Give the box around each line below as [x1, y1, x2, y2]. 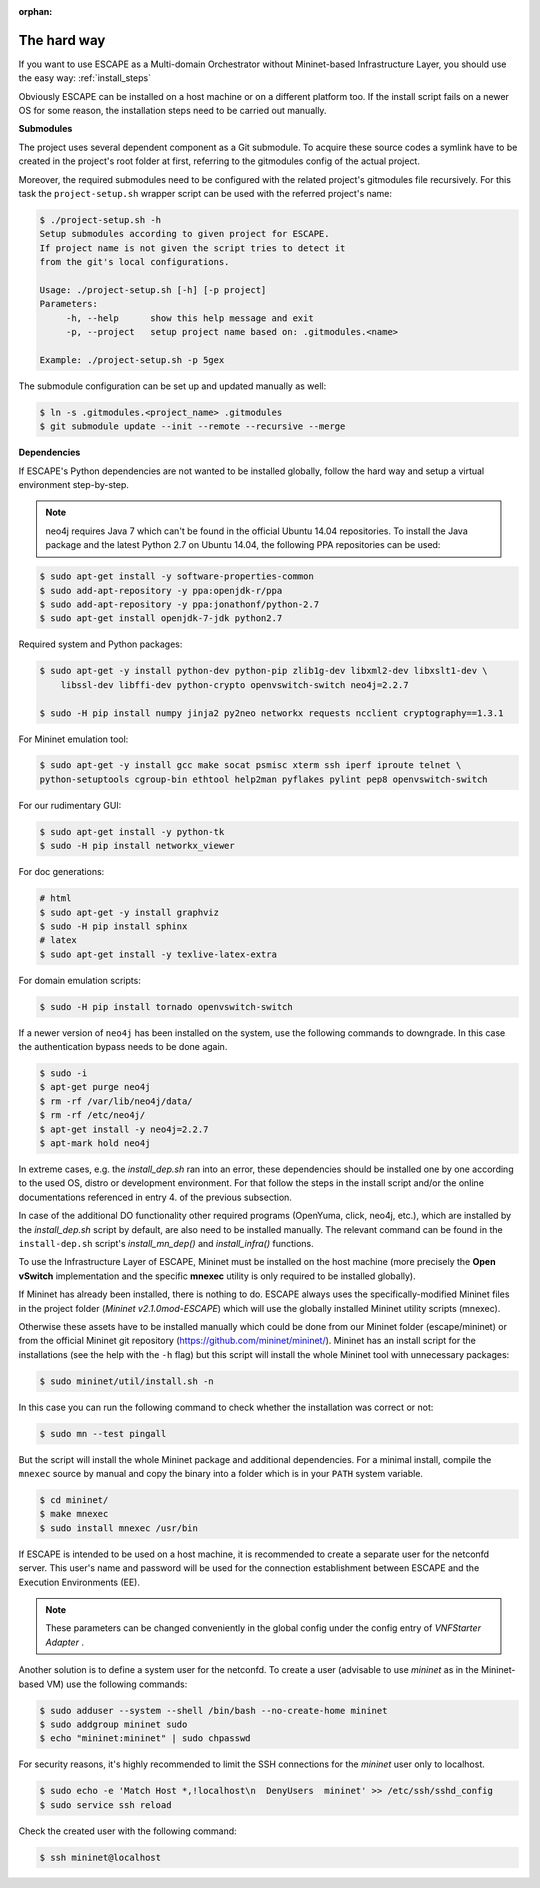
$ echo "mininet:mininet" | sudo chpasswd [39, 1733, 251, 1744]
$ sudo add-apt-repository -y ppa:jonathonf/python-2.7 [39, 598, 320, 610]
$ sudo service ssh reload [39, 1799, 172, 1810]
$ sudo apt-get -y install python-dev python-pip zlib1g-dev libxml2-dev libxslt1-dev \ [39, 665, 489, 677]
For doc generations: [18, 866, 105, 878]
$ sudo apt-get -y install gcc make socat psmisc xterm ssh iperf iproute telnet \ [39, 760, 462, 771]
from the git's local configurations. [39, 256, 230, 268]
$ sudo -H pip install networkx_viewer [39, 840, 235, 852]
